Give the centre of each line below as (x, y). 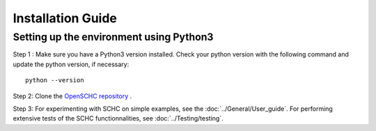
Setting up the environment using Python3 (113, 37)
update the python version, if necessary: (71, 64)
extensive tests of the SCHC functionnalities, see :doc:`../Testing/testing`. (118, 118)
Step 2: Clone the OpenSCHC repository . (72, 96)
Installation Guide (65, 18)
